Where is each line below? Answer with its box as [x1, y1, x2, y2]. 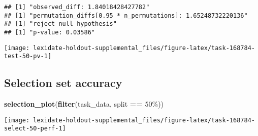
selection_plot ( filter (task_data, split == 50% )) [4, 99, 164, 109]
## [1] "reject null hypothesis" [4, 20, 117, 28]
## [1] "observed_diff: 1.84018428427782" [4, 4, 150, 11]
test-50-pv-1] [4, 53, 52, 60]
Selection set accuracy [4, 75, 122, 90]
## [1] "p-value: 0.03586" [4, 28, 95, 36]
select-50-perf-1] [4, 125, 66, 132]
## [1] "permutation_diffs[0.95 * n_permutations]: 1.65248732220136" [4, 12, 248, 19]
